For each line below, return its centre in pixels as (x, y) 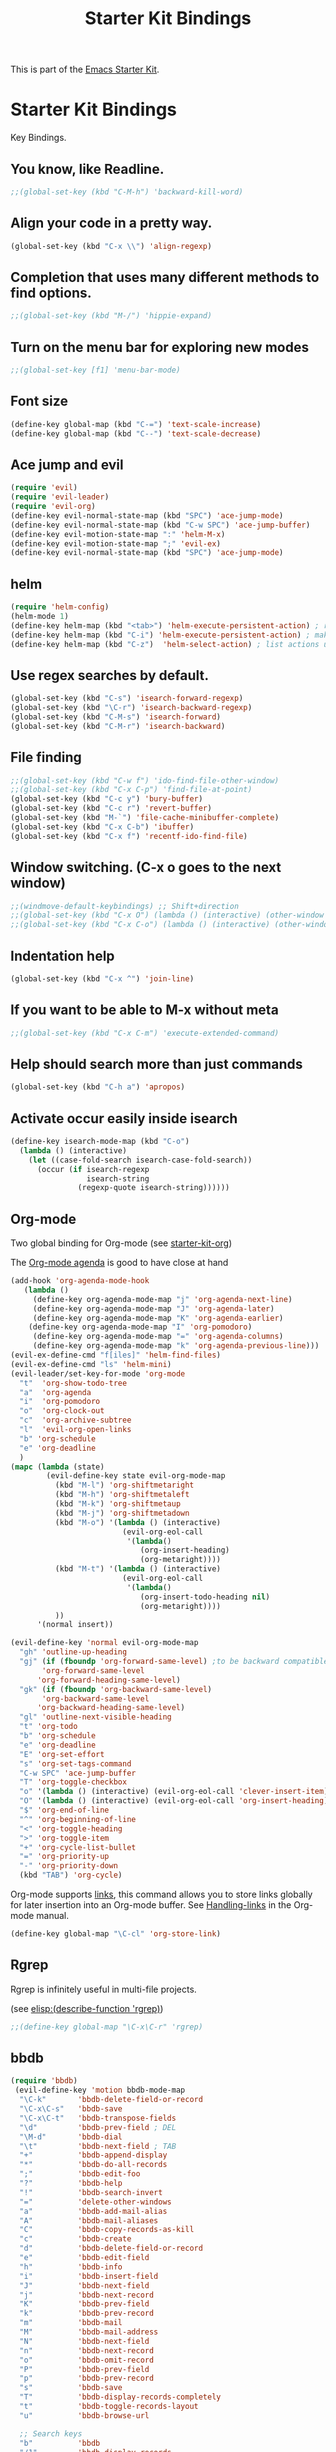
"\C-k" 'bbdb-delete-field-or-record (111, 2100)
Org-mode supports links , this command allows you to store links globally (161, 1894)
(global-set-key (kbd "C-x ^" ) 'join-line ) (102, 978)
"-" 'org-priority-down (68, 1866)
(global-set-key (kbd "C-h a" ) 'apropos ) (98, 1087)
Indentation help (62, 955)
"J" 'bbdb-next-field (84, 2285)
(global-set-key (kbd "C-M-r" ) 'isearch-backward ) (118, 726)
